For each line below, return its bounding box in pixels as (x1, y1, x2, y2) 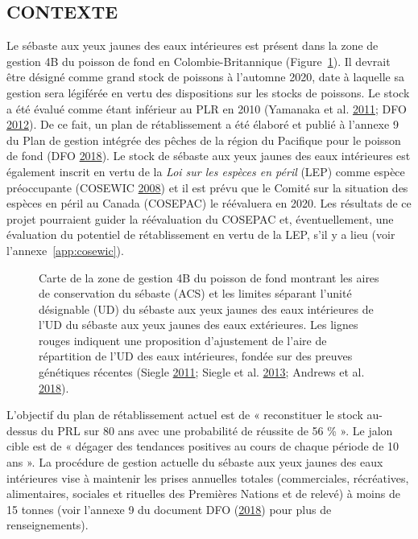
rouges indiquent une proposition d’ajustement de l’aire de (39, 331, 327, 348)
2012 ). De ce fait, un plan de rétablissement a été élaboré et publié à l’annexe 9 (6, 116, 399, 133)
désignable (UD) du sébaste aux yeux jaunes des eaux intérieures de (39, 300, 374, 317)
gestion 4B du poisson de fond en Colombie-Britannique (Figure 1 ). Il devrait (6, 52, 391, 69)
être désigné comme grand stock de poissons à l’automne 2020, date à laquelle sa (6, 68, 404, 85)
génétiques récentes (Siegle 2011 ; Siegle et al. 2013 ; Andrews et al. (39, 364, 365, 381)
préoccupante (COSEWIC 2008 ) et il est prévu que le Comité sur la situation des (6, 179, 408, 195)
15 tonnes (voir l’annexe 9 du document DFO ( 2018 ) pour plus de (6, 500, 332, 517)
